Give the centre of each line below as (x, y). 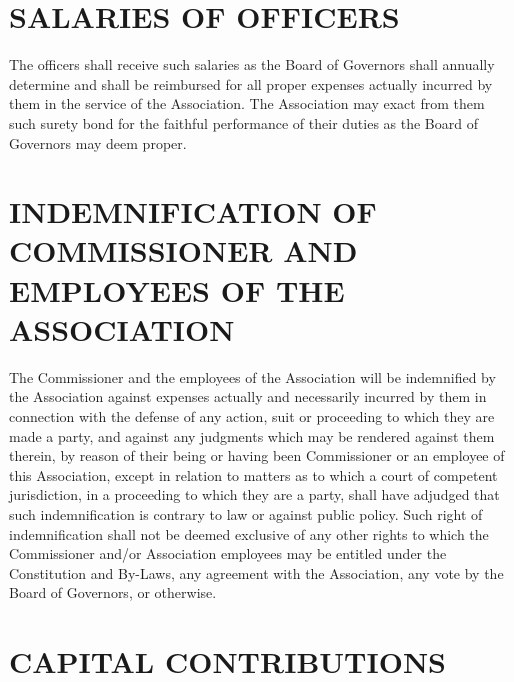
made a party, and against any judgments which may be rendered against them (252, 435)
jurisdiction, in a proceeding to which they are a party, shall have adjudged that (254, 494)
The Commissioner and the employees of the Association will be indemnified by (252, 376)
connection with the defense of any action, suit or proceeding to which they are (252, 415)
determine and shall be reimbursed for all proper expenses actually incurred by (251, 83)
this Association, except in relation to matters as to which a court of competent (253, 474)
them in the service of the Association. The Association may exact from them (247, 103)
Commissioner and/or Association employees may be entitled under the (228, 553)
